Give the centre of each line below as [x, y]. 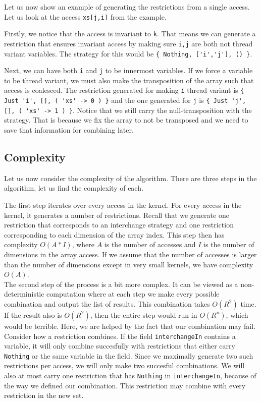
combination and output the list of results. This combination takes [107, 303]
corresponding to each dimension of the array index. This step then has [114, 234]
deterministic [24, 294]
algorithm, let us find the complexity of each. [74, 188]
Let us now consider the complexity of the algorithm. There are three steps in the [130, 178]
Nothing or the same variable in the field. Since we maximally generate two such [129, 355]
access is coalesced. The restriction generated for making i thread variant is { [124, 90]
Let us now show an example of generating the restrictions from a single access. [127, 7]
